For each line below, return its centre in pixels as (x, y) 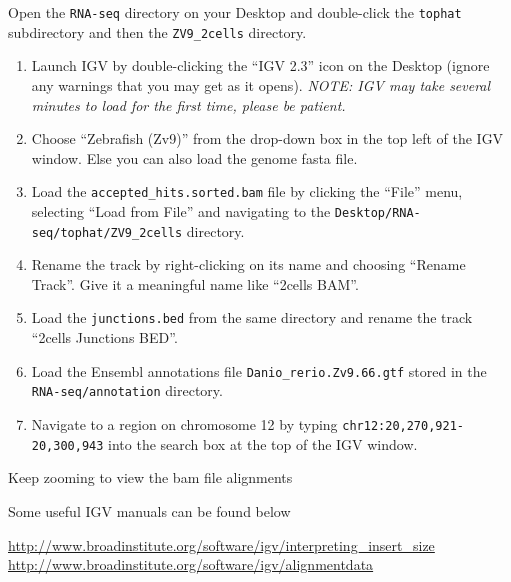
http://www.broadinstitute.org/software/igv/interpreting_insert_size (221, 544)
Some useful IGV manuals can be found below (149, 510)
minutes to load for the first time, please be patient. (188, 104)
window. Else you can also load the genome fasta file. (194, 157)
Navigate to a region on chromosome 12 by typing (184, 424)
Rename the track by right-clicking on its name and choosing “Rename (248, 264)
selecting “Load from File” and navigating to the (181, 210)
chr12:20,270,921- (403, 426)
